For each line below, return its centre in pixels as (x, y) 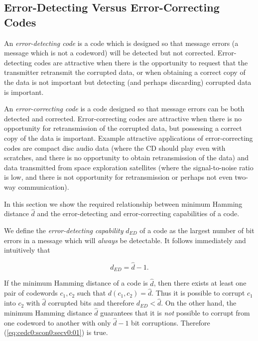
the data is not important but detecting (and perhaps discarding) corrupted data (128, 82)
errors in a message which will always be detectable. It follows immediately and (125, 240)
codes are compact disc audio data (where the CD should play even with (115, 148)
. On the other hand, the (199, 303)
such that (91, 293)
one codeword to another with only (58, 322)
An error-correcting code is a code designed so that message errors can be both (124, 109)
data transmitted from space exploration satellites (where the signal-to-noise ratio (129, 167)
